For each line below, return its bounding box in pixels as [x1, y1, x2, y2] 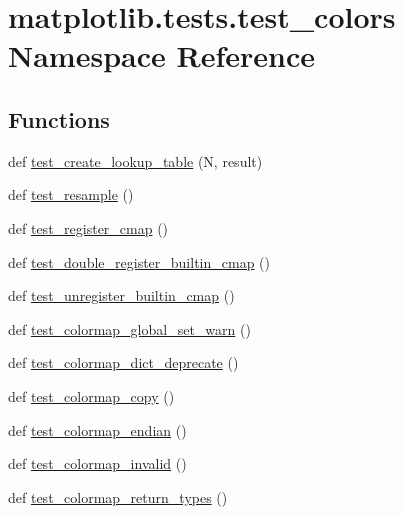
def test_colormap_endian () [8, 419, 187, 440]
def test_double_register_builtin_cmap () [8, 251, 270, 272]
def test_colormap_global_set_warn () [8, 318, 251, 339]
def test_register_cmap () [8, 217, 169, 238]
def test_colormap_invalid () [8, 453, 187, 474]
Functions [8, 103, 110, 134]
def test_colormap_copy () [8, 385, 175, 406]
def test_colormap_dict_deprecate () [8, 352, 239, 373]
